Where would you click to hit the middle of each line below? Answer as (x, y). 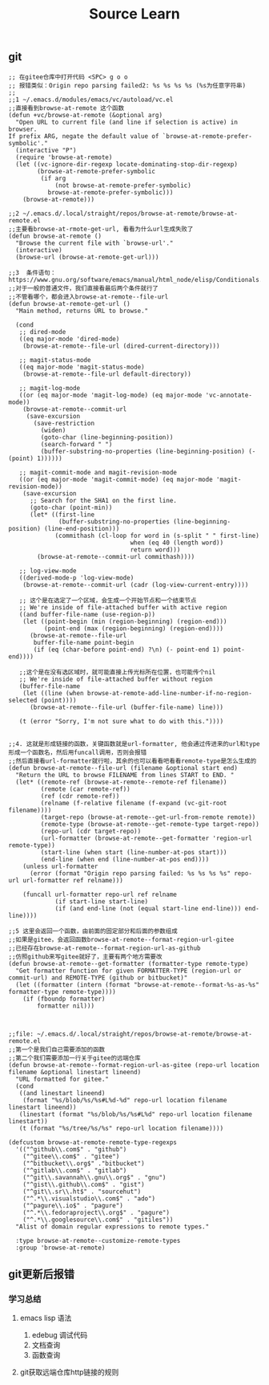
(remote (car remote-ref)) (85, 789)
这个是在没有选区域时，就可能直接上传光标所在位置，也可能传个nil (121, 672)
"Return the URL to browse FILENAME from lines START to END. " (125, 775)
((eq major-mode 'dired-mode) (69, 339)
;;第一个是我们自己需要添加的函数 (57, 1049)
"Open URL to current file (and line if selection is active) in (127, 122)
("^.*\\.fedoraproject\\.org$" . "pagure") (96, 1212)
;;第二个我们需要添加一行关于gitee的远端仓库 (75, 1058)
